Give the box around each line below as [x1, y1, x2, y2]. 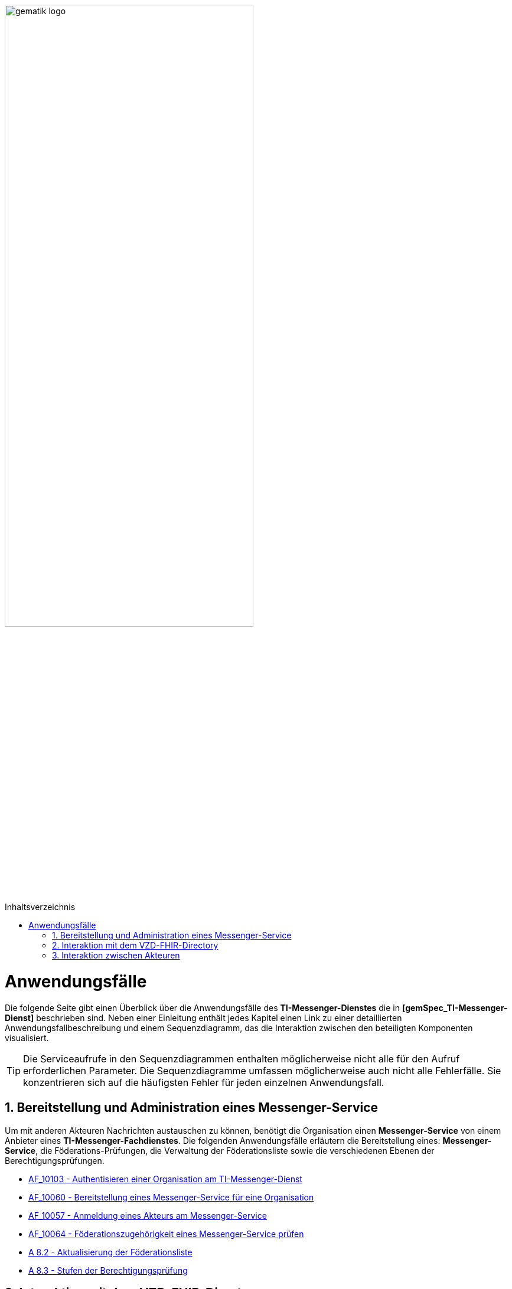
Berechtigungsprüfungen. [5, 1155, 105, 1166]
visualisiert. [5, 1032, 49, 1043]
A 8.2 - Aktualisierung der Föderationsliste [28, 1247, 193, 1257]
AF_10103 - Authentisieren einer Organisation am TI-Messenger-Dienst [28, 1173, 302, 1184]
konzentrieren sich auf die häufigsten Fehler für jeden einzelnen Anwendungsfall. [23, 1076, 384, 1088]
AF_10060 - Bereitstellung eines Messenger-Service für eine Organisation [28, 1192, 314, 1202]
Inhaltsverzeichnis [5, 902, 76, 912]
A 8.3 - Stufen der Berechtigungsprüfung [28, 1265, 188, 1275]
